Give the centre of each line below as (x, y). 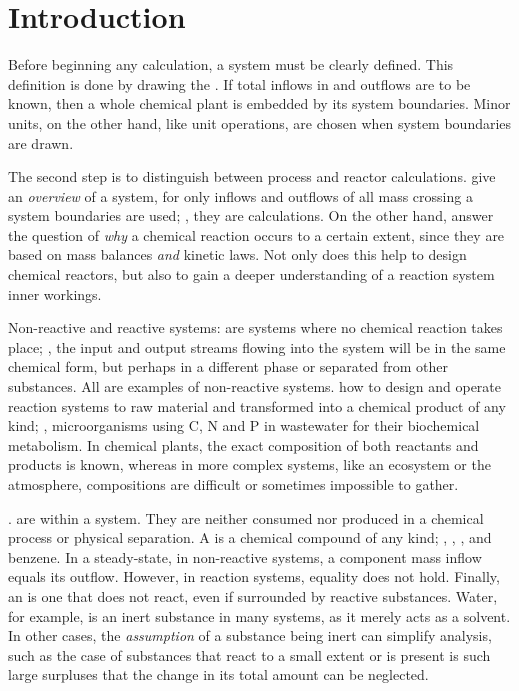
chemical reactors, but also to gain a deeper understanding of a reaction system (251, 274)
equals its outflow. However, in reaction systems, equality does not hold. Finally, (254, 576)
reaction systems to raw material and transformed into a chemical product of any (257, 405)
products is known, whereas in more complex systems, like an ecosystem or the (249, 464)
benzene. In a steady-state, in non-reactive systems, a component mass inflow (245, 556)
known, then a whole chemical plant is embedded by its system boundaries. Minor (259, 103)
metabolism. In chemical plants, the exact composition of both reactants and (243, 444)
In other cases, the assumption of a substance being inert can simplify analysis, (250, 635)
